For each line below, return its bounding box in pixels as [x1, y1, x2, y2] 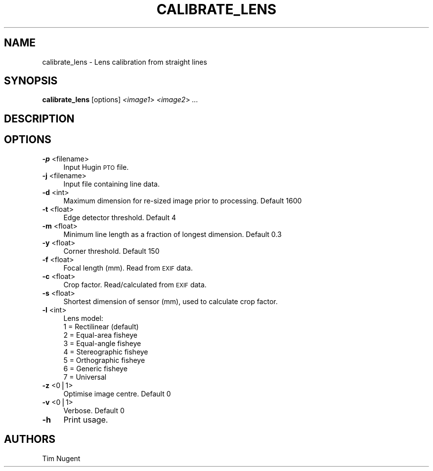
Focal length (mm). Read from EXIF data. [63, 263, 193, 272]
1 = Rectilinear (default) [63, 322, 139, 331]
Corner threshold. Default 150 [63, 246, 160, 255]
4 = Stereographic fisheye [63, 347, 148, 356]
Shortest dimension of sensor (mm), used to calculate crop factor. [63, 297, 278, 306]
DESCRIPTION [4, 112, 75, 125]
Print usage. [63, 414, 108, 425]
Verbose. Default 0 [63, 406, 125, 415]
